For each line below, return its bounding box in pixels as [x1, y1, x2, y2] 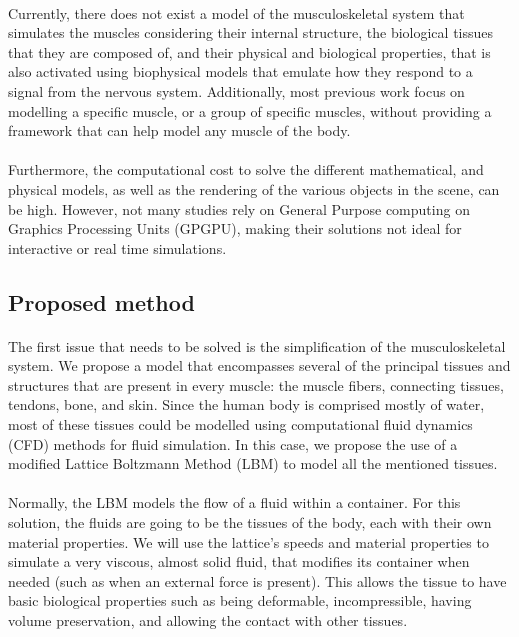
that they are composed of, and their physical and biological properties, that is [8, 41, 491, 62]
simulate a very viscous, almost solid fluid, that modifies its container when [8, 551, 470, 572]
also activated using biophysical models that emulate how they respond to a [8, 61, 473, 82]
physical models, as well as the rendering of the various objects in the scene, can [8, 178, 500, 199]
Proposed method [8, 286, 195, 317]
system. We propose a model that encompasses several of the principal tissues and [8, 355, 511, 376]
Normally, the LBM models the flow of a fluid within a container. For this [8, 492, 461, 513]
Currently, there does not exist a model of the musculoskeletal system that [8, 2, 465, 23]
